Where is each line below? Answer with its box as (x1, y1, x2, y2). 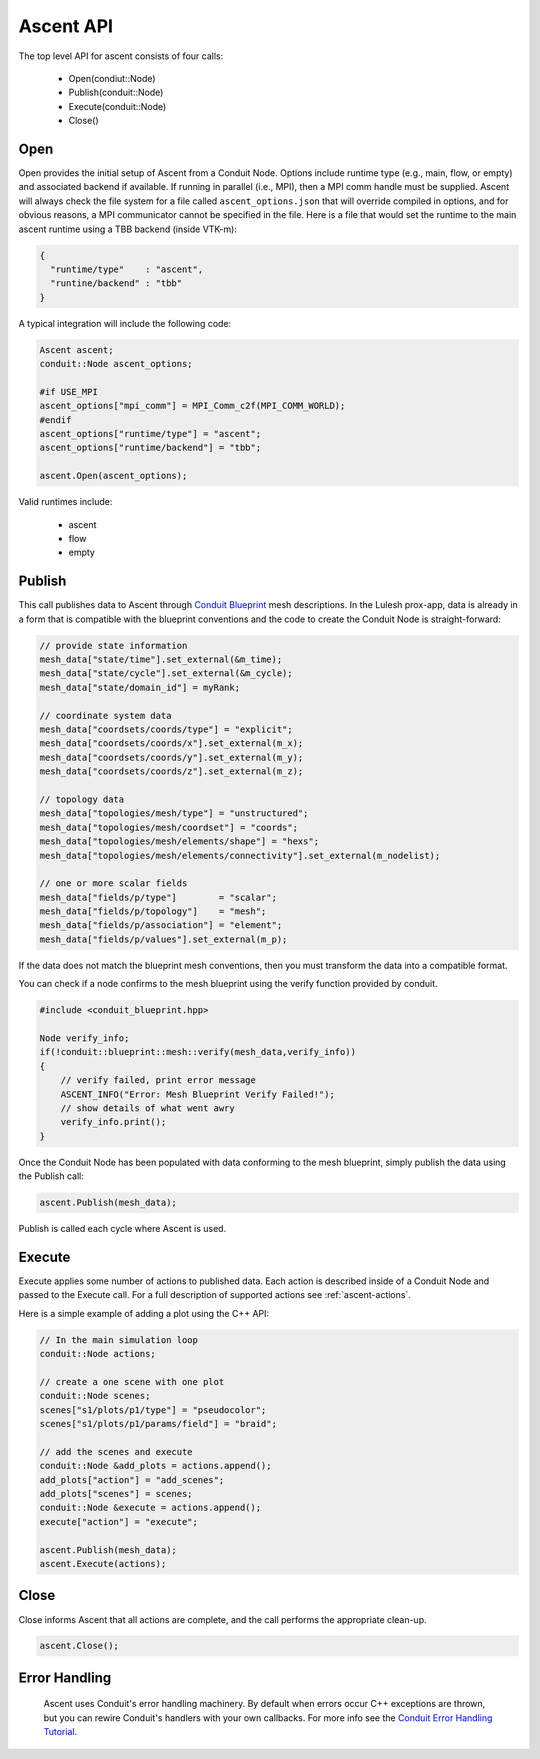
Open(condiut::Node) (68, 72, 156, 84)
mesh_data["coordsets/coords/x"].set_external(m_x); (39, 738, 304, 749)
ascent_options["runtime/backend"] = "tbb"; (39, 442, 262, 454)
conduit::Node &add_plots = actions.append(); (39, 1460, 272, 1472)
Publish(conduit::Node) (68, 86, 164, 99)
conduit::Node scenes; (39, 1390, 151, 1402)
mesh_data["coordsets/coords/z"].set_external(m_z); (39, 766, 304, 777)
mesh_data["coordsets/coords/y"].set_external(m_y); (39, 751, 304, 763)
